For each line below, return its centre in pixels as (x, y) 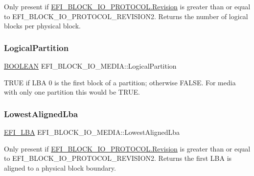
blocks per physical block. (42, 26)
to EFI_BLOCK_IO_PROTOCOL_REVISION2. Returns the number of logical (126, 16)
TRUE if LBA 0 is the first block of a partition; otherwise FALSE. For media (120, 82)
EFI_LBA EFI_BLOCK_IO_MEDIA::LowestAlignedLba (92, 132)
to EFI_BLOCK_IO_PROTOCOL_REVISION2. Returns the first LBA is (118, 158)
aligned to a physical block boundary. (60, 167)
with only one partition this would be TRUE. (72, 92)
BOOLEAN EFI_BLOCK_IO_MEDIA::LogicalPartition (90, 66)
